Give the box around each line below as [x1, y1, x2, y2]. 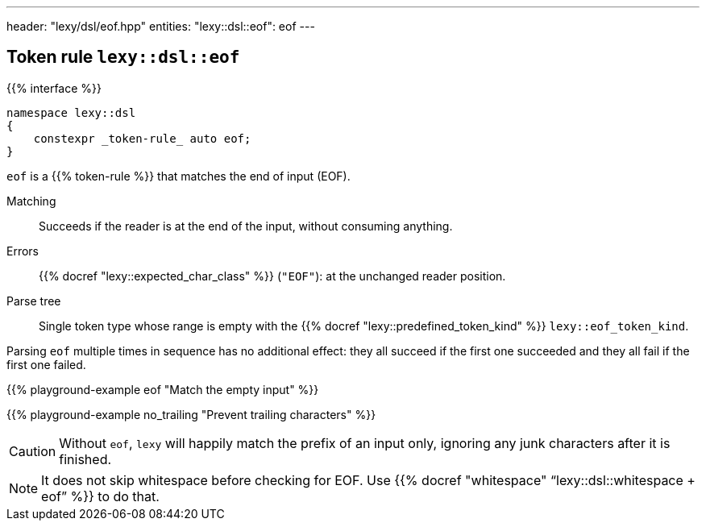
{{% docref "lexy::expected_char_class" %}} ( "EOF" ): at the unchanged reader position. [39, 268, 506, 283]
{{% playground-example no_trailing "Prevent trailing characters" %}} [6, 407, 376, 421]
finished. [59, 450, 112, 467]
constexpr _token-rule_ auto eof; [33, 131, 251, 145]
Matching [6, 193, 56, 208]
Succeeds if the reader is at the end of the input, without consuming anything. [39, 218, 453, 233]
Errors [6, 243, 39, 258]
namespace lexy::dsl [6, 106, 136, 119]
